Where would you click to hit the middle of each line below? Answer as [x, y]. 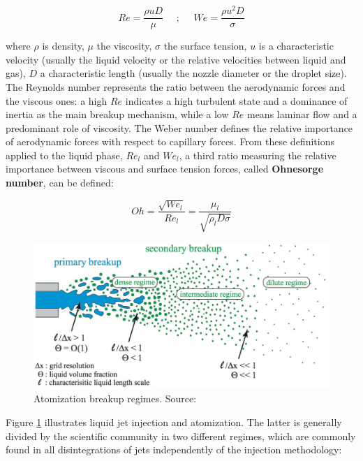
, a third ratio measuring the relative [258, 155]
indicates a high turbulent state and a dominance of [236, 100]
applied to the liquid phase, [64, 155]
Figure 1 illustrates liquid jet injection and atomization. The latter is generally [174, 422]
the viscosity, [124, 46]
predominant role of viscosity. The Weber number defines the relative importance [179, 127]
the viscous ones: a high [57, 100]
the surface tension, [205, 46]
